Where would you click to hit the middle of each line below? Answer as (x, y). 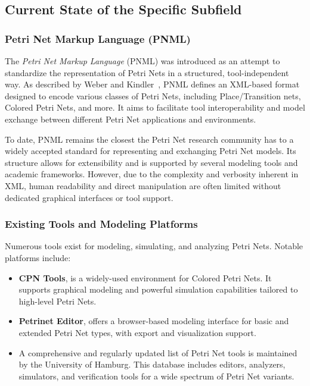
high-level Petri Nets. (58, 301)
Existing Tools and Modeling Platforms (101, 224)
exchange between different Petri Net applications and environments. (131, 119)
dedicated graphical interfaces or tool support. (89, 197)
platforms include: (38, 257)
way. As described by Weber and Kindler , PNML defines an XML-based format (152, 84)
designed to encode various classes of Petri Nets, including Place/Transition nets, (153, 95)
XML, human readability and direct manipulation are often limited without (143, 185)
